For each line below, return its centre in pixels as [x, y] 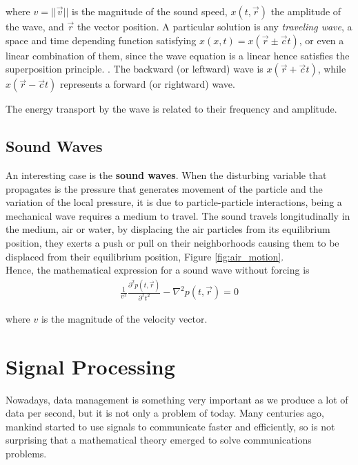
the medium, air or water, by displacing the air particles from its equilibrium [168, 229]
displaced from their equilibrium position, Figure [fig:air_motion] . [145, 256]
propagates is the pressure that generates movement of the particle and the [164, 188]
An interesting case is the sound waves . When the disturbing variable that [166, 174]
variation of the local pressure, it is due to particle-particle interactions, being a [174, 202]
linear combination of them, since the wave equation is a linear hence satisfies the [178, 55]
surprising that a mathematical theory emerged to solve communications [159, 440]
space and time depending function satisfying [101, 40]
